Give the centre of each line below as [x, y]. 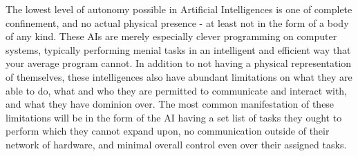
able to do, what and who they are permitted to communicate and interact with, [177, 90]
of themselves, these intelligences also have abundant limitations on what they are [179, 76]
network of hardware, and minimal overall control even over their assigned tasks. [176, 144]
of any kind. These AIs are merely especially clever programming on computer [171, 36]
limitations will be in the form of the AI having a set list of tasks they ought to [174, 117]
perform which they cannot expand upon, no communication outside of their [168, 131]
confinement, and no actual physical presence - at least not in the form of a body [177, 22]
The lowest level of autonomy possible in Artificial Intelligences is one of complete [179, 9]
